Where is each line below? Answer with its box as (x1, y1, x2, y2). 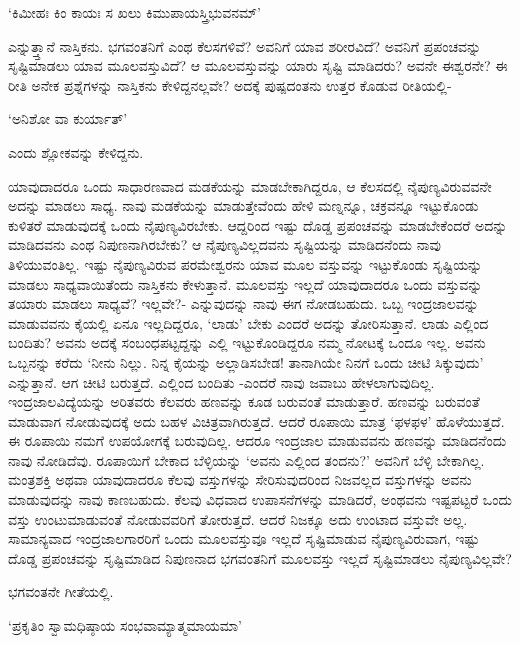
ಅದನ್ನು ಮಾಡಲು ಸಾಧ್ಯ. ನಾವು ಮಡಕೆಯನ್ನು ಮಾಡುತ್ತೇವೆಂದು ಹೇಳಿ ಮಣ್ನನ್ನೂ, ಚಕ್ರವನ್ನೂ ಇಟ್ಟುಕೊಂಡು (8, 195, 479, 216)
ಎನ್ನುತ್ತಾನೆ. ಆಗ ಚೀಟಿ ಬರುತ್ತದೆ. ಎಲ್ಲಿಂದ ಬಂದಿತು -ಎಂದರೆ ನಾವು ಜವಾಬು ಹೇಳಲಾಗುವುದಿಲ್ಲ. (8, 371, 435, 392)
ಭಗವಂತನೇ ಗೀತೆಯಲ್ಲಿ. (8, 581, 114, 602)
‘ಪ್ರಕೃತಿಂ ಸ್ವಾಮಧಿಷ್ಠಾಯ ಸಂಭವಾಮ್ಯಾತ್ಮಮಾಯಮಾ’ (8, 615, 242, 636)
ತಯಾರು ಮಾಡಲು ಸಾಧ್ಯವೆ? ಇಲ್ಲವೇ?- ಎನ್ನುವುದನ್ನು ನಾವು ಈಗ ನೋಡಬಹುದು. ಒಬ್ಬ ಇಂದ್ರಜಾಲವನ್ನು (8, 293, 479, 314)
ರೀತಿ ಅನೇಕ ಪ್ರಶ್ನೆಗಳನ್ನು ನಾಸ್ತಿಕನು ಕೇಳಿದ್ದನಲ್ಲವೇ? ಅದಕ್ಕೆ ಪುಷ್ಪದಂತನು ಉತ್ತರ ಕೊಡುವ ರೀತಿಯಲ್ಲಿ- (8, 74, 452, 95)
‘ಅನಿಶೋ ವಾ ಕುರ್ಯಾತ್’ (8, 108, 128, 129)
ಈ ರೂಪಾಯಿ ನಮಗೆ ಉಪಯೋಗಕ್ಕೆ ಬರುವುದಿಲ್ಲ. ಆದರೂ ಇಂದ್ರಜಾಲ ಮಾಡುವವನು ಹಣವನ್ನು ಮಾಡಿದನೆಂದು (8, 430, 507, 451)
